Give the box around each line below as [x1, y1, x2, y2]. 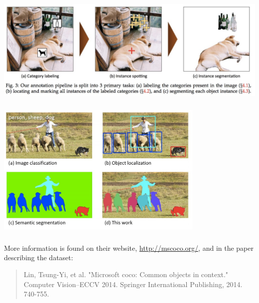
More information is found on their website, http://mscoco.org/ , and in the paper [4, 242, 254, 253]
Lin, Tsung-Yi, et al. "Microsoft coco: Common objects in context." [23, 269, 229, 279]
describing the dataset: [4, 252, 73, 263]
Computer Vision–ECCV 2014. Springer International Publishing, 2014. [23, 279, 243, 289]
